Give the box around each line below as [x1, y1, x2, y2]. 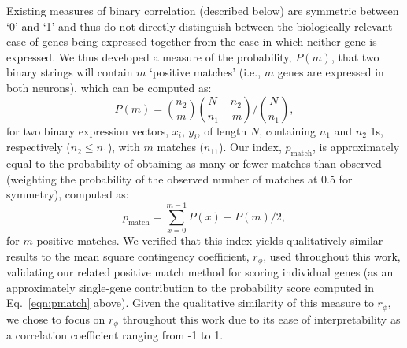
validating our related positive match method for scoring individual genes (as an [6, 264, 394, 280]
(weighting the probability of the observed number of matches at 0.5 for [6, 170, 353, 187]
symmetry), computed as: [6, 186, 129, 202]
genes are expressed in [277, 64, 384, 80]
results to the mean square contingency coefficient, [6, 247, 250, 264]
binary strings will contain [6, 64, 133, 80]
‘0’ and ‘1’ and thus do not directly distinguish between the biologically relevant [6, 17, 393, 34]
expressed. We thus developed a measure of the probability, [6, 48, 292, 65]
